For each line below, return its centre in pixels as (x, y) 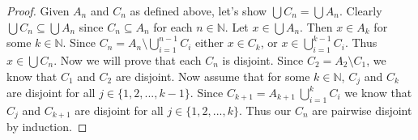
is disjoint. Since (263, 59)
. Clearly (360, 11)
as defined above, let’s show (198, 11)
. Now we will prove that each (128, 59)
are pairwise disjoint (362, 110)
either (210, 42)
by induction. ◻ (47, 127)
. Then (316, 26)
